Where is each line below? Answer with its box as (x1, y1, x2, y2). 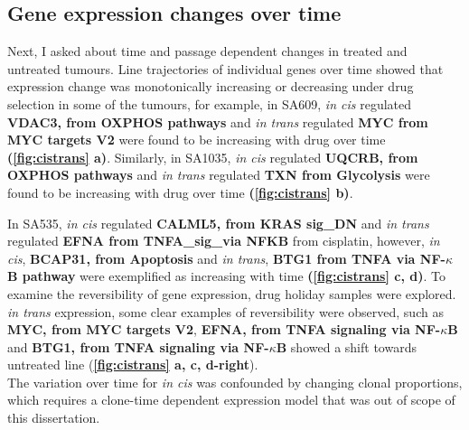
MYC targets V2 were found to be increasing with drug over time (7, 130, 386, 149)
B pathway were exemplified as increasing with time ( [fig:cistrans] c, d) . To (7, 266, 446, 285)
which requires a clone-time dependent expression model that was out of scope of (7, 390, 455, 409)
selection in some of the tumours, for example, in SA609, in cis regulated (7, 94, 412, 113)
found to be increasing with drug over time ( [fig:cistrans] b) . (7, 182, 353, 201)
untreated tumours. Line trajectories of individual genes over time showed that (7, 59, 444, 78)
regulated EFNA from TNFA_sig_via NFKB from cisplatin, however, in (7, 231, 440, 250)
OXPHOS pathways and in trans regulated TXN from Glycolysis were (7, 165, 430, 184)
